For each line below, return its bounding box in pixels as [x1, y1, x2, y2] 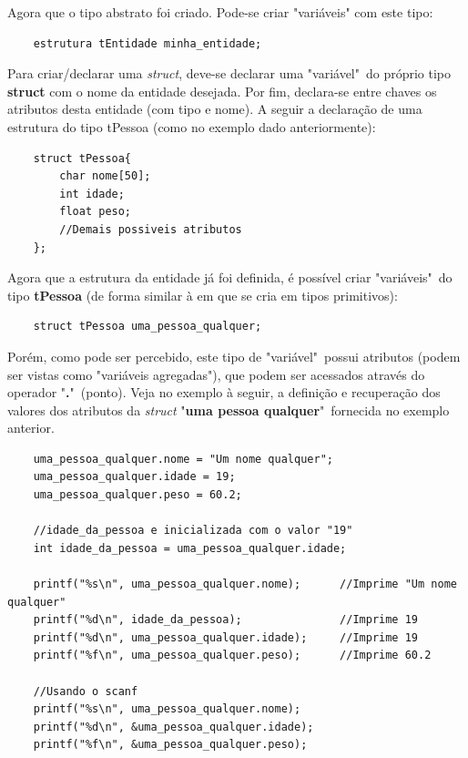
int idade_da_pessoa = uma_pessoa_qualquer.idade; [33, 541, 347, 555]
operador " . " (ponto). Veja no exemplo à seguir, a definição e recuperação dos [7, 383, 441, 402]
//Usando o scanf [33, 684, 138, 698]
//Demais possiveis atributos [59, 222, 242, 236]
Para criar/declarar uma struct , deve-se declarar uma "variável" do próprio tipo [7, 64, 452, 83]
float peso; [59, 205, 132, 219]
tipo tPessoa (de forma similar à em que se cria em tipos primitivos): [7, 285, 398, 304]
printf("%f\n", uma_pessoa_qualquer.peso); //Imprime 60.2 [33, 649, 432, 662]
